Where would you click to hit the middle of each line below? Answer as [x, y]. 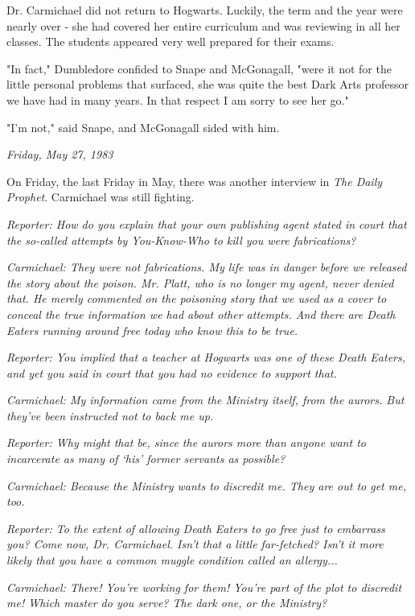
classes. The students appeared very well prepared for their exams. [171, 41]
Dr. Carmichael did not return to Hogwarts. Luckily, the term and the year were [205, 10]
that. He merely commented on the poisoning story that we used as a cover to [197, 298]
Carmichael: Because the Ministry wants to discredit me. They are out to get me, [206, 485]
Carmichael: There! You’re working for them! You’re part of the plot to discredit [204, 587]
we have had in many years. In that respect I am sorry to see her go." [178, 99]
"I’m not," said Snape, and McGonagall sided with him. [143, 127]
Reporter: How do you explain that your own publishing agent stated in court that [207, 223]
